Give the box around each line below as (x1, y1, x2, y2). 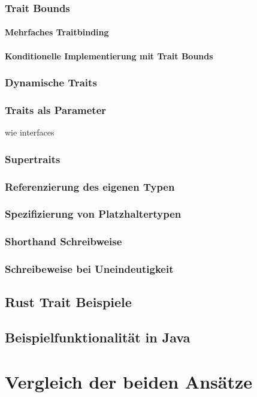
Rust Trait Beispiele (5, 293, 132, 311)
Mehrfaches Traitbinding (5, 26, 109, 38)
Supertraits (5, 151, 61, 166)
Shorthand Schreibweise (5, 234, 122, 249)
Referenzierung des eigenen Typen (5, 179, 175, 194)
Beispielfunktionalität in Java (5, 328, 191, 347)
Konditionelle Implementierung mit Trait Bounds (5, 49, 213, 62)
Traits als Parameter (5, 102, 107, 117)
